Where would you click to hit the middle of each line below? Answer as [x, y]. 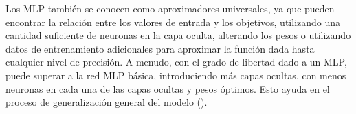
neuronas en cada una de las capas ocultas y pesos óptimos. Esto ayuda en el [168, 88]
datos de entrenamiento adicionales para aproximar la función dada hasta [160, 48]
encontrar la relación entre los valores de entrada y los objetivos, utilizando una [173, 22]
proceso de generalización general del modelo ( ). [107, 102]
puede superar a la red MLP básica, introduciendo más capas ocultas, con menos [176, 75]
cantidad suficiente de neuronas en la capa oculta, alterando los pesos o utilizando [178, 35]
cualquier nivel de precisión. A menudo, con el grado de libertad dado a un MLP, [176, 62]
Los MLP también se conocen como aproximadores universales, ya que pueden [170, 8]
